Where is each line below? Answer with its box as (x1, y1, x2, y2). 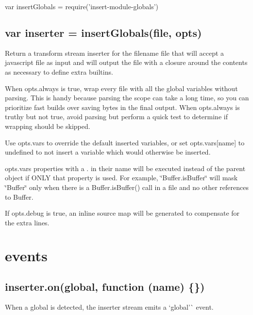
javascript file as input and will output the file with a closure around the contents (5, 57, 248, 67)
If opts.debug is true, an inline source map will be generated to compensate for (5, 208, 240, 218)
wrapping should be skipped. (5, 121, 90, 131)
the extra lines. (5, 217, 50, 227)
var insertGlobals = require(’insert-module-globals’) (5, 1, 159, 11)
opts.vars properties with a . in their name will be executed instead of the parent (5, 163, 246, 173)
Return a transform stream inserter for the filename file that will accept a (5, 47, 224, 58)
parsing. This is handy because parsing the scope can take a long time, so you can (5, 93, 249, 103)
